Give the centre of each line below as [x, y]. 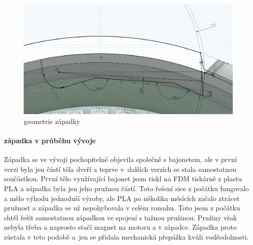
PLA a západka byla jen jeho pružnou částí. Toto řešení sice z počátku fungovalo [126, 188]
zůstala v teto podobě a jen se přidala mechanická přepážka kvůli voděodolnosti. [126, 236]
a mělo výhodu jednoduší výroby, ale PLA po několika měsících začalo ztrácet [122, 198]
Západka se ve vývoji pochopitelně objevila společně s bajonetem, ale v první [121, 159]
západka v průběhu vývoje [50, 140]
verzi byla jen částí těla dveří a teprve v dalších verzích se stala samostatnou [120, 169]
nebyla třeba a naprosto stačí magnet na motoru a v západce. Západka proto [120, 227]
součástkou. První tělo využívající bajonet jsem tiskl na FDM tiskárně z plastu [123, 179]
